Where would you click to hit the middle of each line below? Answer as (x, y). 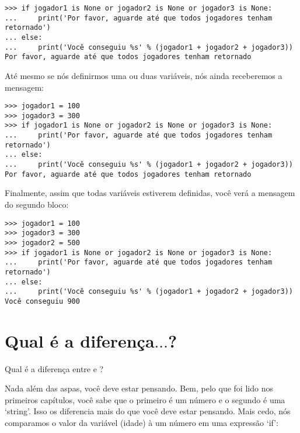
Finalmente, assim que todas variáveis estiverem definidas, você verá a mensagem (150, 193)
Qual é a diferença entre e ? (54, 368)
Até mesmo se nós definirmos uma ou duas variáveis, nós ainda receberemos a (144, 75)
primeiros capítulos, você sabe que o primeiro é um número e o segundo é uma (145, 399)
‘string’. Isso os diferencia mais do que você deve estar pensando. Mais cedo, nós (148, 411)
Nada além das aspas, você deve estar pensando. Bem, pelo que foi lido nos (139, 388)
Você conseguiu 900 (42, 301)
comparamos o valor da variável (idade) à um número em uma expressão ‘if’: (142, 422)
